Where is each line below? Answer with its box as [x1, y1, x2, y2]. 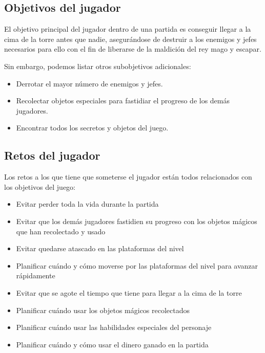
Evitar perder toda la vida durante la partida [16, 198, 159, 209]
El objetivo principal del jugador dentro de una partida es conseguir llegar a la [4, 24, 251, 34]
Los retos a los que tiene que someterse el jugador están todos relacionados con [4, 171, 252, 182]
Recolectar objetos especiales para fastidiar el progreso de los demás [16, 95, 230, 106]
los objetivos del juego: [4, 181, 75, 192]
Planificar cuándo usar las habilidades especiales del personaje [16, 322, 212, 333]
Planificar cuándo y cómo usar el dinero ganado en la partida [16, 339, 209, 349]
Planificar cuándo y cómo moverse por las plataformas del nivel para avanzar [16, 260, 258, 271]
